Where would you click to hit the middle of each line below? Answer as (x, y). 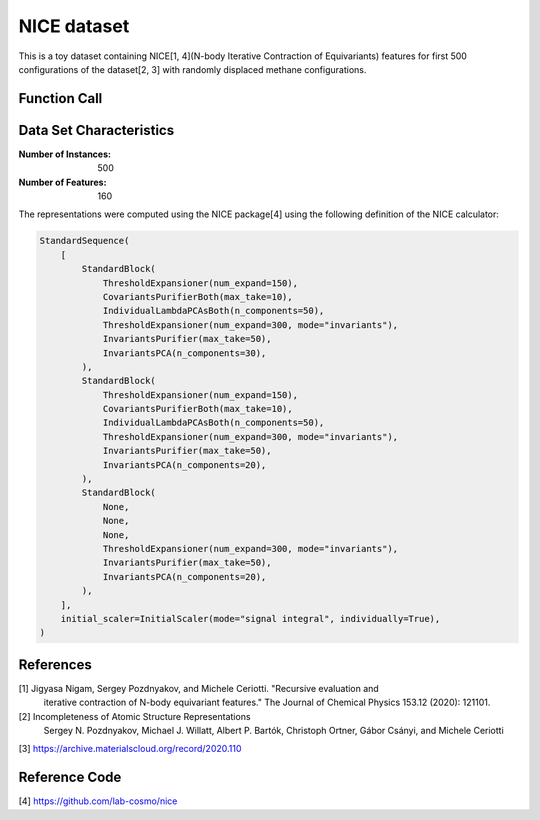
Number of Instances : (65, 154)
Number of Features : (62, 182)
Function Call (60, 98)
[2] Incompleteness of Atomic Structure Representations (134, 716)
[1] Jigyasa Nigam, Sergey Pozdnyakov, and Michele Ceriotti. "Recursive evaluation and (198, 688)
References (55, 664)
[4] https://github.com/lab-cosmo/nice (98, 801)
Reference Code (70, 777)
